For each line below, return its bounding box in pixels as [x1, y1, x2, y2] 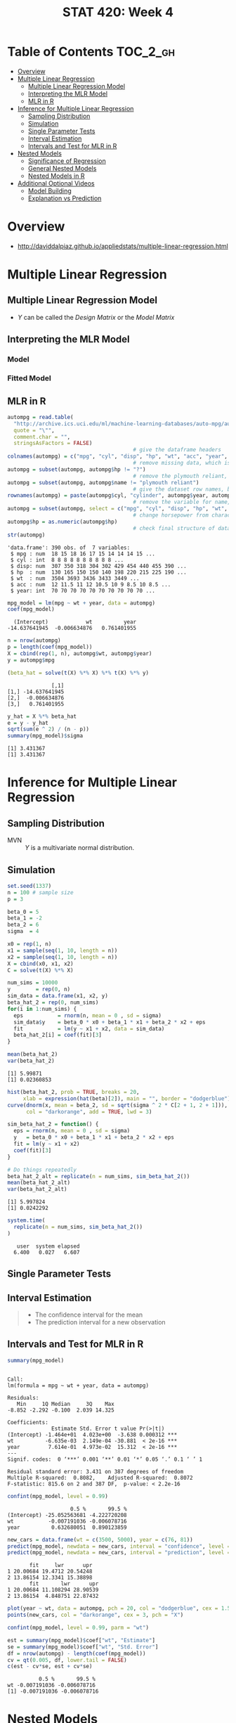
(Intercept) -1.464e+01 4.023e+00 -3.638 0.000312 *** [7, 1431, 178, 1438]
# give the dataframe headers [133, 446, 221, 453]
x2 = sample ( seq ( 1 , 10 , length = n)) [7, 953, 118, 960]
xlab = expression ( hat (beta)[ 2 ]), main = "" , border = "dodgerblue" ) [22, 1095, 231, 1102]
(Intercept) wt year [13, 619, 137, 626]
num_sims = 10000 [7, 979, 58, 986]
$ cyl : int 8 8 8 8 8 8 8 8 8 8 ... [10, 556, 124, 563]
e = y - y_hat [7, 719, 49, 726]
